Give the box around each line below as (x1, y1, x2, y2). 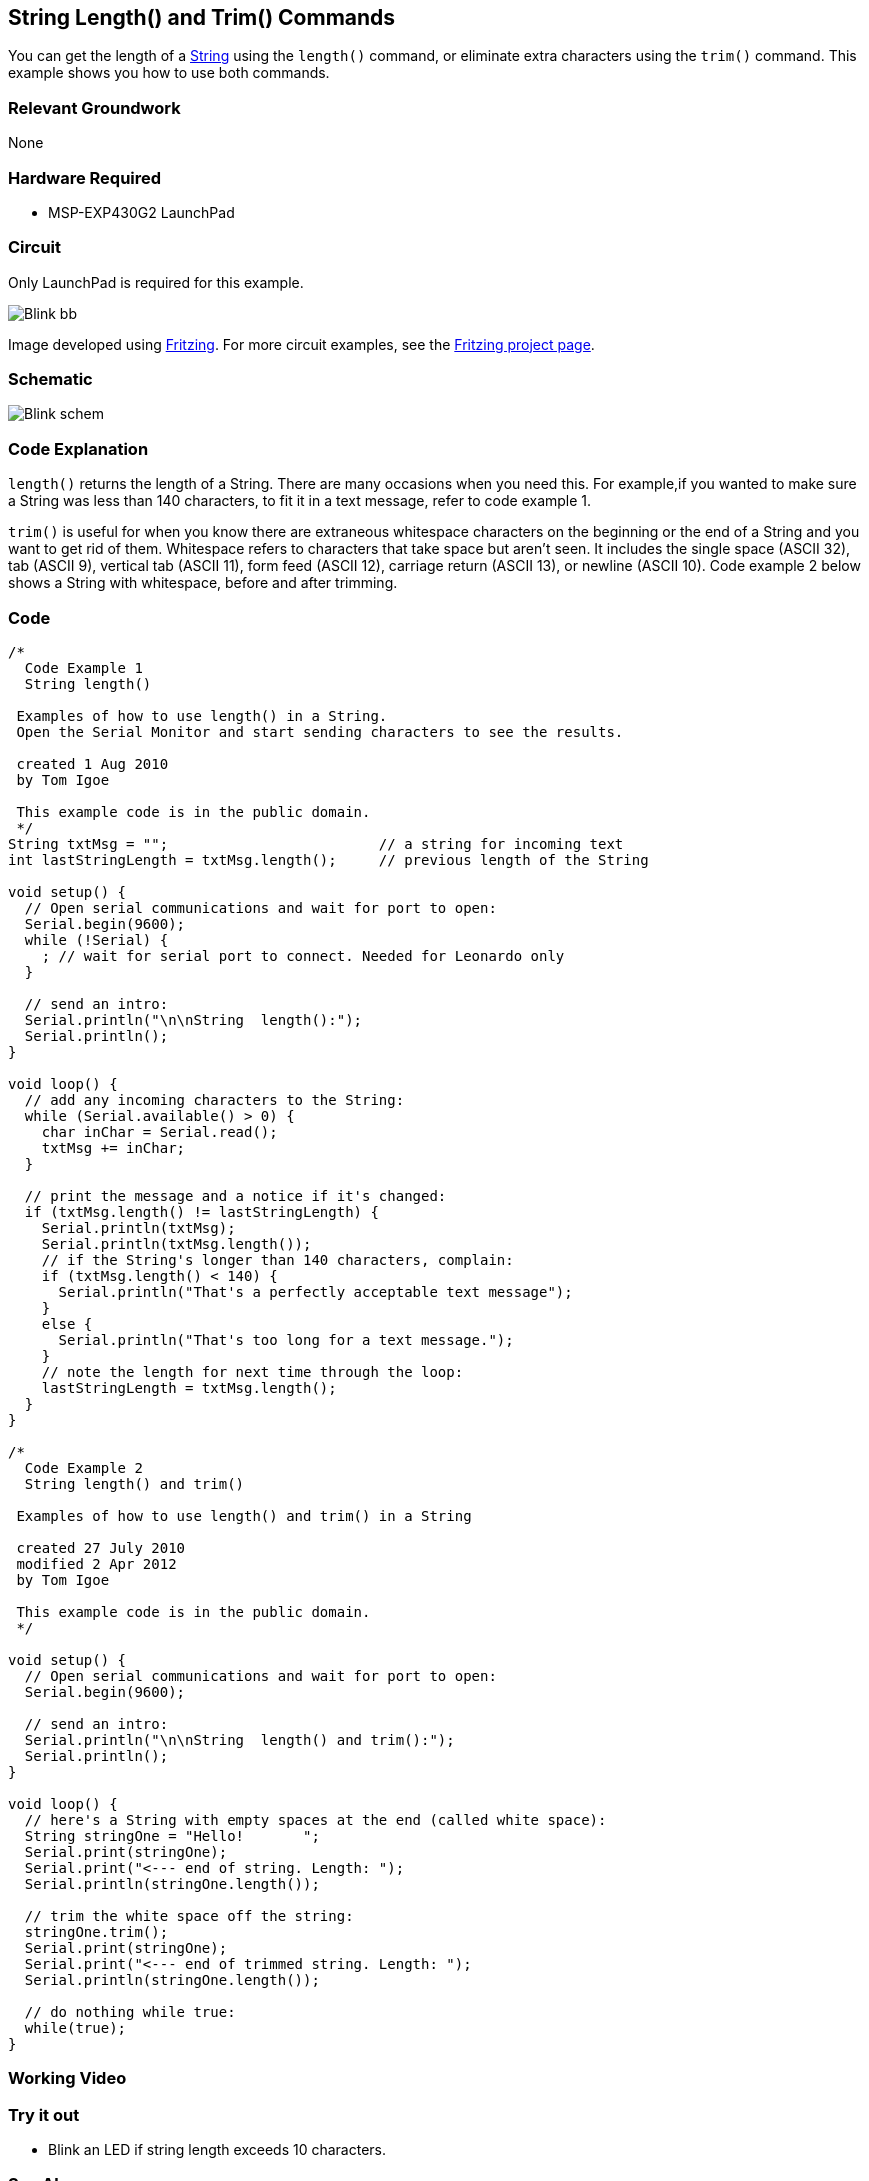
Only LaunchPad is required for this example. (8, 273, 304, 291)
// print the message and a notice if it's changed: (24, 1187, 447, 1204)
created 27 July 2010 (16, 1539, 186, 1556)
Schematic (8, 369, 93, 390)
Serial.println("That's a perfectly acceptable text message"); (58, 1283, 573, 1300)
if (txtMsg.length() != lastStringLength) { (24, 1203, 379, 1220)
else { (41, 1315, 93, 1332)
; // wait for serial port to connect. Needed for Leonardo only (41, 947, 565, 964)
